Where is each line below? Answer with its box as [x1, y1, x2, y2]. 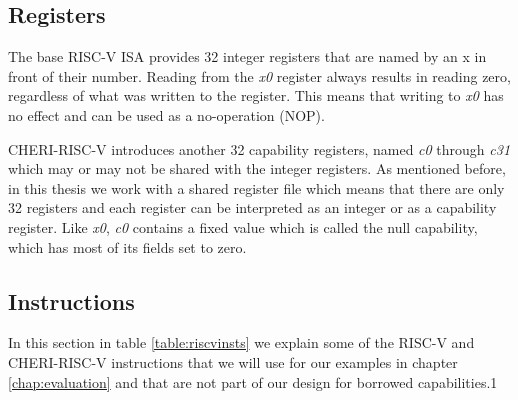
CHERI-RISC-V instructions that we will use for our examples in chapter [8, 351, 458, 372]
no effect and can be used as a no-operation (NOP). [8, 104, 325, 125]
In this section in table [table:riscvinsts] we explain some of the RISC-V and [8, 332, 475, 353]
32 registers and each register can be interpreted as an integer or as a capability [8, 197, 497, 218]
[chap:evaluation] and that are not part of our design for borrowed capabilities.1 [8, 371, 498, 392]
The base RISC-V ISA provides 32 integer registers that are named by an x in [8, 46, 487, 67]
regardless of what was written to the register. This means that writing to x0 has [8, 85, 504, 106]
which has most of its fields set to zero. [8, 236, 247, 257]
